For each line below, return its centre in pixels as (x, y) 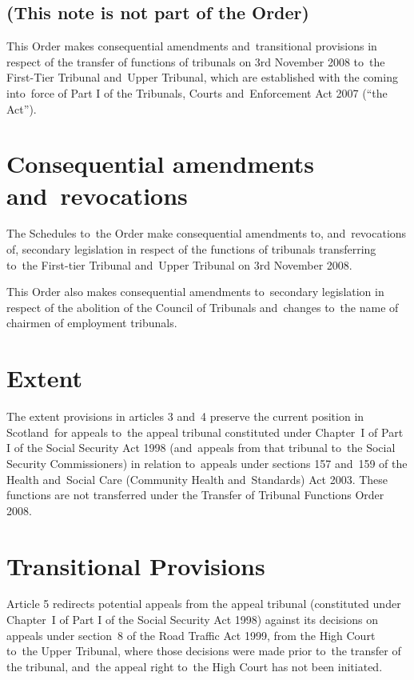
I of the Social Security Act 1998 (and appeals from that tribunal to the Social (201, 448)
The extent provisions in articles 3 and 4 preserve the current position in (185, 416)
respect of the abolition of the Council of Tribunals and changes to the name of (203, 307)
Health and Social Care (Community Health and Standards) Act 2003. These (197, 479)
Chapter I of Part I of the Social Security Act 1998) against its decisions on (192, 620)
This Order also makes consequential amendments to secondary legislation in (195, 292)
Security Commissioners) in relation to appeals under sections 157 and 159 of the (207, 463)
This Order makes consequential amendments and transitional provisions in (192, 46)
